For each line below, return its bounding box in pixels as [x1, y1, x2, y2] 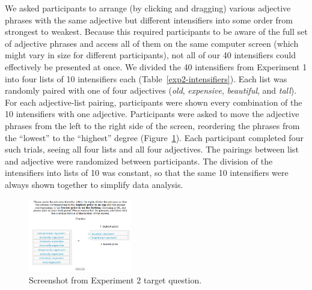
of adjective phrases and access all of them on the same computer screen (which [5, 37, 299, 49]
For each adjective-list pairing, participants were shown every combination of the [5, 95, 302, 108]
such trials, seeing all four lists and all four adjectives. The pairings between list [5, 143, 299, 156]
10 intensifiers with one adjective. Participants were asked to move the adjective [5, 107, 299, 120]
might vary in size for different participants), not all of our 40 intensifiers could [5, 49, 296, 61]
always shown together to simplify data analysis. [5, 178, 183, 190]
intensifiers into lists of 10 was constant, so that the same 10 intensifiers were [5, 166, 289, 179]
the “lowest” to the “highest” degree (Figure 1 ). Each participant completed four [5, 131, 304, 143]
